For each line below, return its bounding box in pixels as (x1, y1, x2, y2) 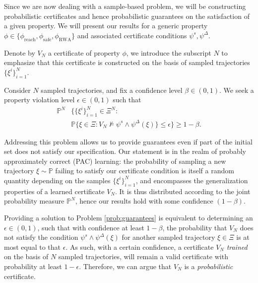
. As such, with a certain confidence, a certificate (65, 241, 214, 252)
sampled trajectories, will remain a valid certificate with (58, 251, 228, 262)
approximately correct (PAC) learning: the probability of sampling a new (4, 155, 226, 166)
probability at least (4, 261, 62, 271)
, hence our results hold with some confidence (75, 196, 213, 206)
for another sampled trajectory (122, 232, 215, 242)
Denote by (4, 47, 35, 58)
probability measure (4, 196, 64, 206)
